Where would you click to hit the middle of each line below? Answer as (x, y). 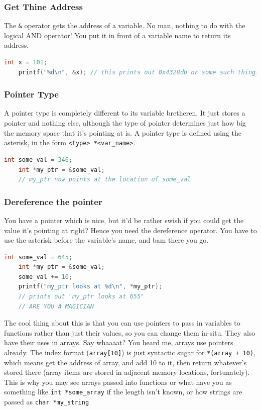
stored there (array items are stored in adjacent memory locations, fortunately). (127, 372)
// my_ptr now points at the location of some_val (105, 180)
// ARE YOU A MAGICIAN (56, 306)
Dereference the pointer (53, 201)
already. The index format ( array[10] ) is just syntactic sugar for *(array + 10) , (130, 352)
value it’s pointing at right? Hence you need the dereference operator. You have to (130, 230)
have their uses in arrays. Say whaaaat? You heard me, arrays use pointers (119, 342)
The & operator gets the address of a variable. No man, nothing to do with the (125, 25)
